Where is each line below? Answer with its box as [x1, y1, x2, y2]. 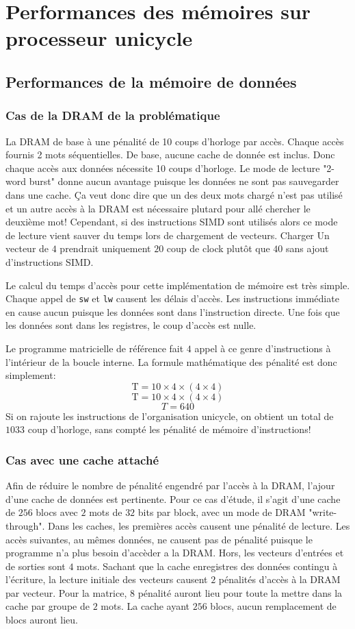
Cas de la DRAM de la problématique [5, 107, 220, 124]
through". [5, 518, 45, 532]
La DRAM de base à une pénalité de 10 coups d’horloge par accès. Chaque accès [5, 134, 344, 148]
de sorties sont [5, 558, 66, 573]
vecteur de [5, 241, 49, 256]
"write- [308, 505, 337, 519]
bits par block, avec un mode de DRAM [137, 505, 306, 519]
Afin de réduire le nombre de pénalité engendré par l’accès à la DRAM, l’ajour [5, 478, 335, 493]
